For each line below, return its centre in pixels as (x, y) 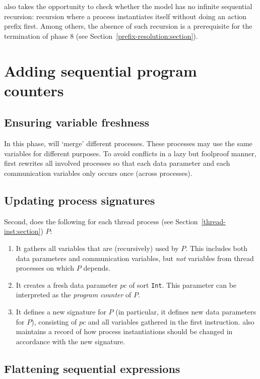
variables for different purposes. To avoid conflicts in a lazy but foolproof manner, (130, 153)
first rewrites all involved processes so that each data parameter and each (117, 163)
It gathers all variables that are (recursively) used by (97, 248)
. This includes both (217, 248)
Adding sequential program (101, 70)
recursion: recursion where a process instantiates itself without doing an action (125, 16)
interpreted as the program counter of (74, 295)
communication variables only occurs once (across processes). (98, 173)
